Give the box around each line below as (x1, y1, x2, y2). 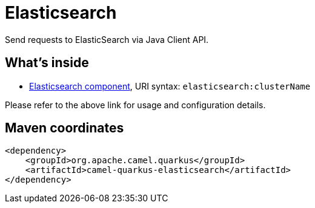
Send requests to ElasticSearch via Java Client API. (5, 34, 209, 45)
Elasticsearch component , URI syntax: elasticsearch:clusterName (29, 80, 311, 91)
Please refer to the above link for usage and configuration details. (5, 99, 266, 110)
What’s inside (5, 55, 89, 71)
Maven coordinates (5, 120, 124, 136)
